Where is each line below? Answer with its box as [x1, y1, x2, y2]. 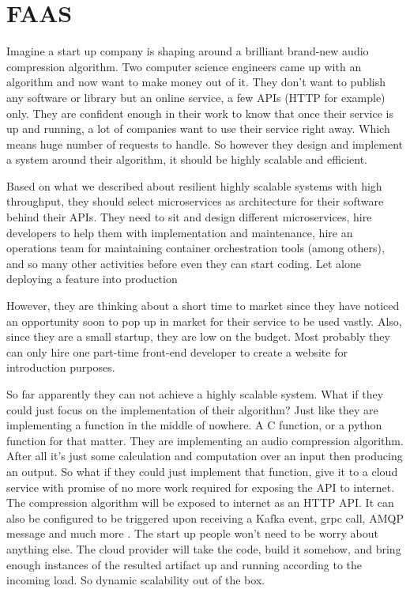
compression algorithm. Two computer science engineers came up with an [6, 58, 362, 74]
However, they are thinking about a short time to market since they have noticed [6, 297, 400, 314]
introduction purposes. [6, 359, 115, 376]
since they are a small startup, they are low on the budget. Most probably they [6, 328, 390, 345]
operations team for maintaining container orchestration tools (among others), [6, 240, 385, 256]
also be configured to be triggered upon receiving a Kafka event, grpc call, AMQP [6, 509, 404, 526]
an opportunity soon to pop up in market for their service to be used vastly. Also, [6, 312, 402, 329]
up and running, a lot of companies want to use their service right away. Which [6, 120, 390, 137]
